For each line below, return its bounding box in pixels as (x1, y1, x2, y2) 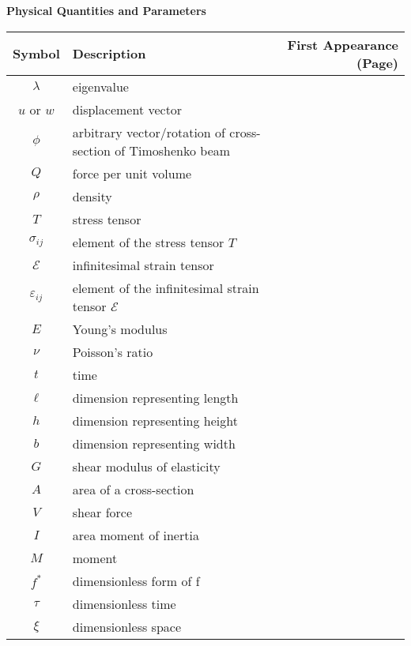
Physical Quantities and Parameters (6, 2, 206, 18)
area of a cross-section (72, 479, 194, 498)
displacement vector (72, 100, 183, 118)
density (72, 186, 112, 205)
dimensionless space (72, 617, 182, 636)
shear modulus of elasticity (72, 456, 221, 475)
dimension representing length (72, 388, 239, 407)
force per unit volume (72, 163, 192, 182)
